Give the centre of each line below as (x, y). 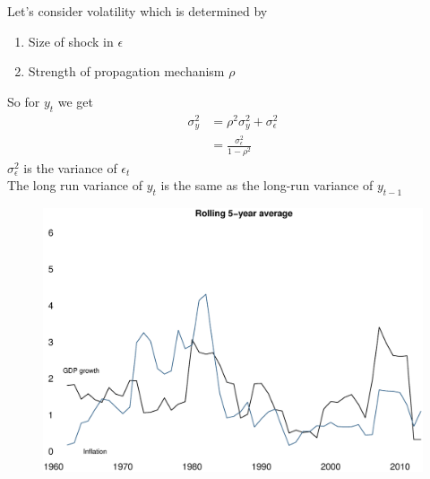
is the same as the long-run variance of (267, 185)
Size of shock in (71, 41)
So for (24, 101)
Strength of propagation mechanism (126, 71)
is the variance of (70, 167)
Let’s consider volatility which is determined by (138, 11)
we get (76, 101)
